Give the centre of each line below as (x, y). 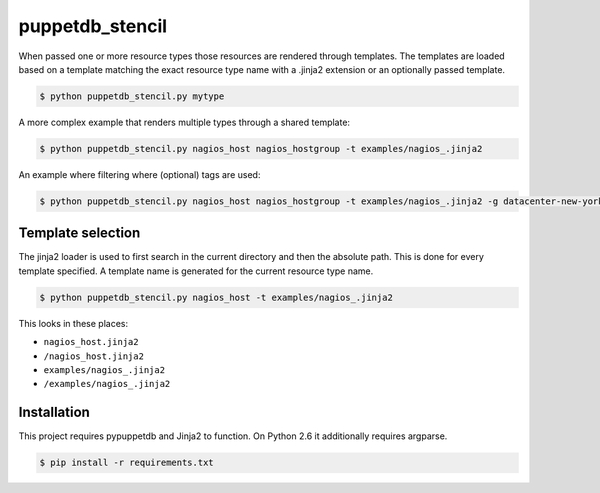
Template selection (79, 233)
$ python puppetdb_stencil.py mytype (132, 96)
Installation (54, 412)
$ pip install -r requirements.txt (126, 463)
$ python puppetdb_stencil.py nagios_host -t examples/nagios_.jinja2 (216, 297)
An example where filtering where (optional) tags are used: (139, 174)
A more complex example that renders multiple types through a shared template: (184, 122)
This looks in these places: (73, 323)
